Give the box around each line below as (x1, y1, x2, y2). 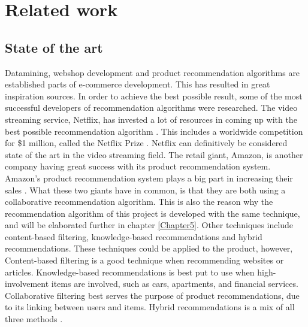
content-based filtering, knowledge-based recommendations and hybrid (5, 230, 262, 243)
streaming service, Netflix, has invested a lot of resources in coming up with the (5, 113, 297, 125)
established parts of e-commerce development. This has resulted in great (5, 78, 270, 90)
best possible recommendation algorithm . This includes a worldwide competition (5, 125, 303, 137)
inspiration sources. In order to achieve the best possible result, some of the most (5, 89, 303, 102)
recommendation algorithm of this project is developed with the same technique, (5, 207, 300, 219)
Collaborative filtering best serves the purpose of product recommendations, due (5, 289, 300, 301)
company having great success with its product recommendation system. (5, 160, 271, 172)
